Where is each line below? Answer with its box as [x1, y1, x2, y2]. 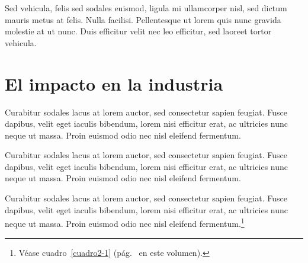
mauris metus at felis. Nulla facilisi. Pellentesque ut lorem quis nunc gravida [5, 13, 281, 25]
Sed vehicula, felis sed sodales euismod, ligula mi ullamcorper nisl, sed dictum [5, 2, 287, 14]
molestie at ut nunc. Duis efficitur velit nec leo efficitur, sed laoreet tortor [5, 25, 272, 37]
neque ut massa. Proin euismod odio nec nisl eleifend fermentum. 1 [5, 216, 245, 229]
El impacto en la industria [5, 71, 223, 95]
